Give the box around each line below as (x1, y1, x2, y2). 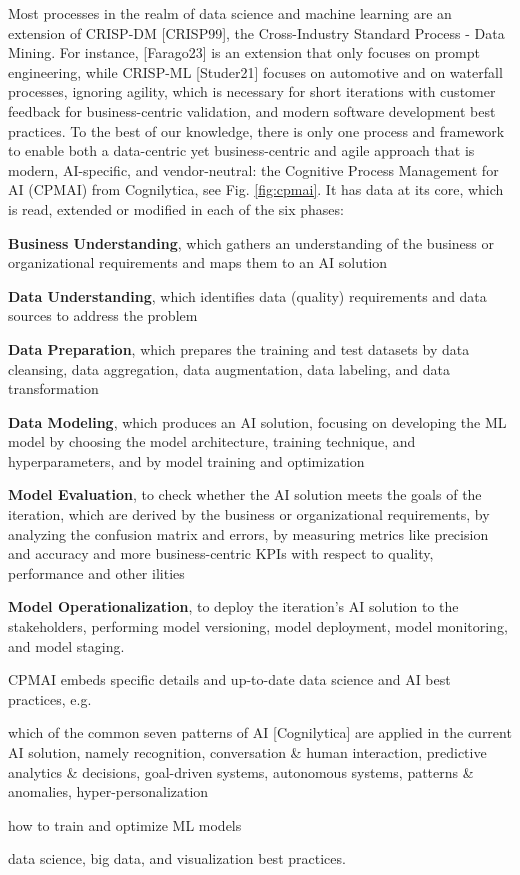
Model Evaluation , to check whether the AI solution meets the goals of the (8, 484, 482, 505)
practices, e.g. (8, 688, 92, 709)
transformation (8, 378, 99, 399)
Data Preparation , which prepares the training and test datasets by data (8, 338, 470, 359)
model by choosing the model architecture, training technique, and (8, 431, 416, 452)
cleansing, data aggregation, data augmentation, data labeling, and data (8, 358, 450, 379)
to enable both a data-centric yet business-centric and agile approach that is (8, 140, 475, 161)
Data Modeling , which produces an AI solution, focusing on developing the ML (8, 411, 507, 432)
